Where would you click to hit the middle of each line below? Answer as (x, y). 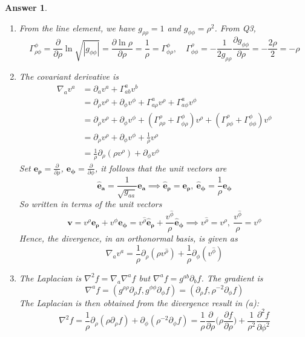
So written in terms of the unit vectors (90, 204)
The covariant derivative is (69, 76)
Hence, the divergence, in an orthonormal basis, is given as (128, 238)
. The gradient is (232, 278)
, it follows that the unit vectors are (161, 168)
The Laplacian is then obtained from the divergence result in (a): (139, 302)
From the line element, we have (77, 27)
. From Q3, (235, 27)
